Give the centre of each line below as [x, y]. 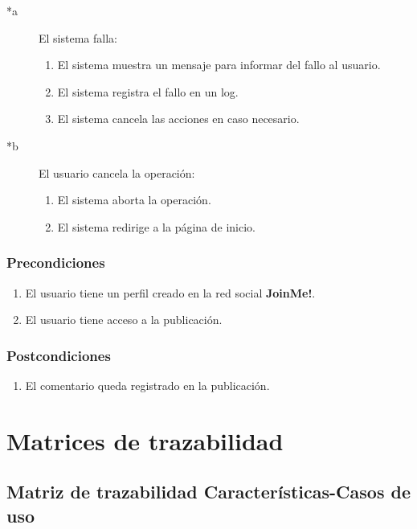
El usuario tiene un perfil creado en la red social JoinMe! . [170, 292]
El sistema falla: [78, 37]
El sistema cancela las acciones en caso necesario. [178, 119]
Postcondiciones [59, 355]
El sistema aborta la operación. [134, 200]
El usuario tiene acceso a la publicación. [124, 320]
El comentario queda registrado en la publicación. [147, 385]
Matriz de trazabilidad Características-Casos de [208, 492]
